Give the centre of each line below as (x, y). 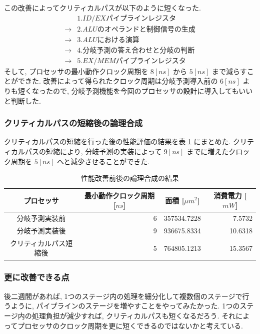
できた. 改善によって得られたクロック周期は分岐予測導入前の (118, 81)
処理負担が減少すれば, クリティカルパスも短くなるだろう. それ (134, 315)
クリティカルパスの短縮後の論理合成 (73, 123)
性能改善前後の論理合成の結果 (130, 178)
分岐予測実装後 (41, 230)
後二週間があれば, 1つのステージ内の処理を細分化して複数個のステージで (123, 296)
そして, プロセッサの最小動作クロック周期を (76, 71)
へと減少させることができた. (103, 161)
